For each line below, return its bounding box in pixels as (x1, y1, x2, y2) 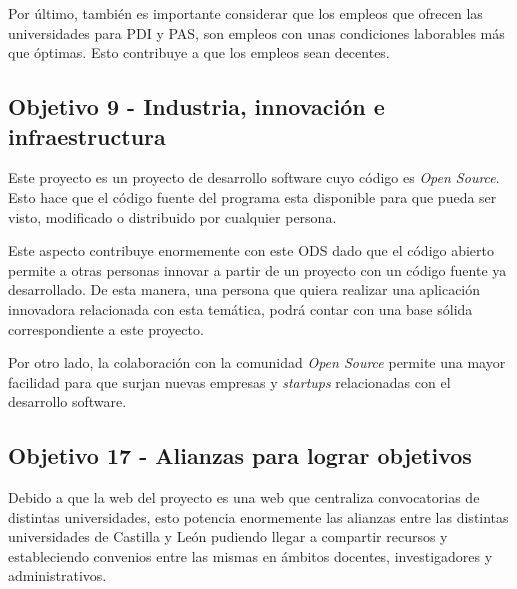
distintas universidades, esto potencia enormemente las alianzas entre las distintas (8, 506, 509, 527)
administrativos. (8, 565, 107, 586)
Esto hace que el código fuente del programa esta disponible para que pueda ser (8, 186, 497, 207)
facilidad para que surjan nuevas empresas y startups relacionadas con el (8, 371, 451, 392)
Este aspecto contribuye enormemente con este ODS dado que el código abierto (8, 240, 495, 261)
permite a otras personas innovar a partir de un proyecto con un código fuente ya (8, 259, 507, 280)
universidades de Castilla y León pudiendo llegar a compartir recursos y (8, 526, 448, 547)
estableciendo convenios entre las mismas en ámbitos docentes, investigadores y (8, 545, 493, 566)
